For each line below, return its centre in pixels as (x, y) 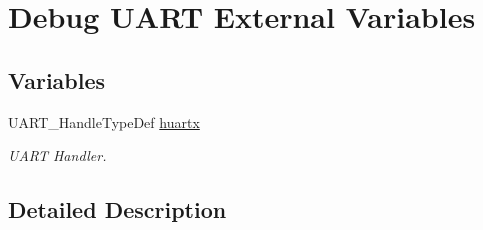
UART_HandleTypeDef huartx (104, 121)
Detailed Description (117, 209)
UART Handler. (57, 155)
